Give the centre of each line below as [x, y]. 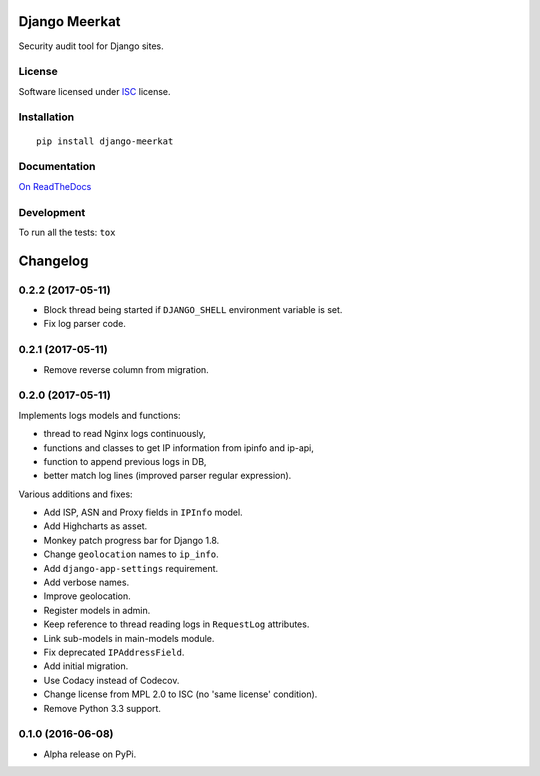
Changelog [53, 260]
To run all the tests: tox [67, 232]
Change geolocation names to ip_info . [131, 554]
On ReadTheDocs [55, 186]
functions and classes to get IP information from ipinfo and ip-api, [178, 447]
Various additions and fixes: [76, 494]
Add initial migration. [86, 666]
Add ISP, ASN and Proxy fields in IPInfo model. [143, 512]
